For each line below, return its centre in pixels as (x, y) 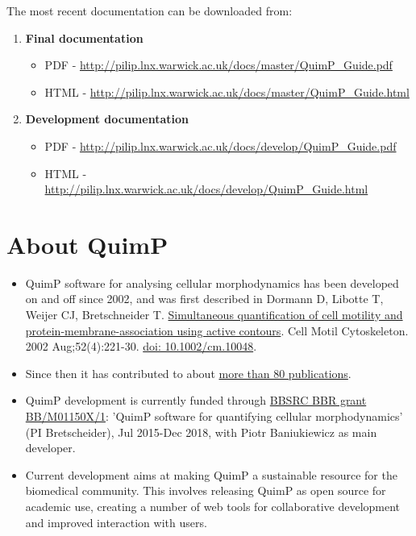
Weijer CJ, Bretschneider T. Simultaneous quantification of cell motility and (214, 315)
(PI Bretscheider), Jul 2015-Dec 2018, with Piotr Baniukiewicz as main (201, 432)
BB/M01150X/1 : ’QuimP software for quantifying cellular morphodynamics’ (214, 416)
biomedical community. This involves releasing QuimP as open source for (206, 490)
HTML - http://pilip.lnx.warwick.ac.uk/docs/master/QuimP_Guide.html (227, 91)
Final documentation (84, 37)
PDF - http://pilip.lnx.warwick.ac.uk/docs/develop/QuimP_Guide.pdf (220, 145)
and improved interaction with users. (116, 522)
